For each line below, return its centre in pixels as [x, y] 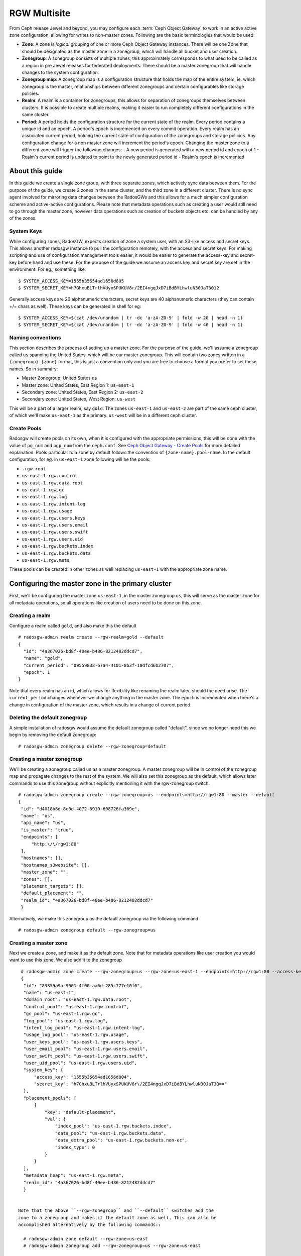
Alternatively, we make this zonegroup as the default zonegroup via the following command [104, 918]
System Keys [26, 231]
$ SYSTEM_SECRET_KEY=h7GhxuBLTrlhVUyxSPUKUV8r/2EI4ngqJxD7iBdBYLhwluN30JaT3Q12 [119, 288]
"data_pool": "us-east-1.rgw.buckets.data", [111, 1133]
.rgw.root [34, 469]
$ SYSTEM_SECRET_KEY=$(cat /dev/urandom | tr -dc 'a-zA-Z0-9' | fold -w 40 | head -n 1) [131, 325]
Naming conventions [35, 338]
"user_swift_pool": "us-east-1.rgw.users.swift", [86, 1056]
